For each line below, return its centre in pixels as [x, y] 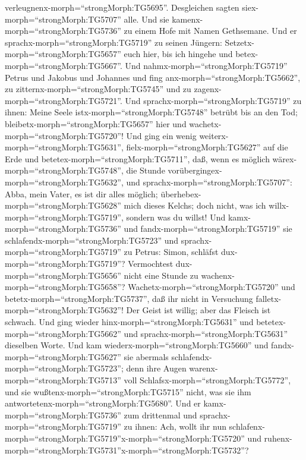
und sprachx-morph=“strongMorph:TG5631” [206, 333]
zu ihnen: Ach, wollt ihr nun [175, 426]
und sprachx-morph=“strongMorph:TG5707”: [209, 182]
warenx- [204, 368]
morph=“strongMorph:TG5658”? [65, 287]
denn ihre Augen [156, 368]
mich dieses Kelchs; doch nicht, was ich [195, 205]
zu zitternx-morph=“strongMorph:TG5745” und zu [98, 89]
